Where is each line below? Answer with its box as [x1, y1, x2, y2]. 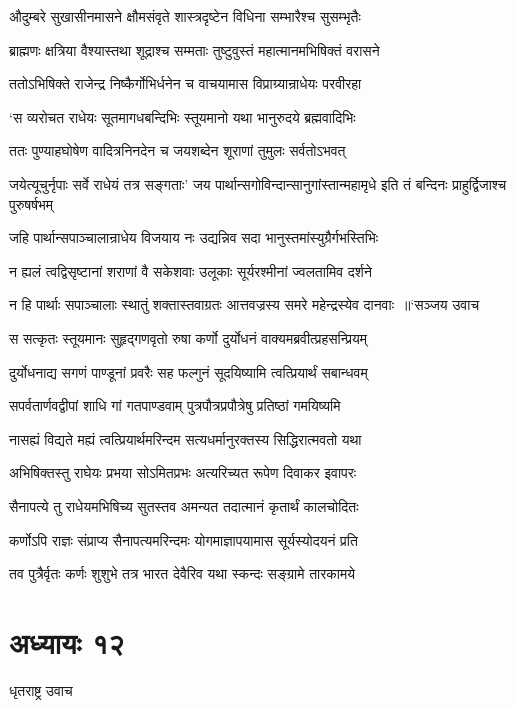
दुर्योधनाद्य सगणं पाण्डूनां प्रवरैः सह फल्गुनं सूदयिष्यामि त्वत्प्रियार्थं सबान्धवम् [9, 361, 368, 382]
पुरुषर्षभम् [9, 193, 54, 214]
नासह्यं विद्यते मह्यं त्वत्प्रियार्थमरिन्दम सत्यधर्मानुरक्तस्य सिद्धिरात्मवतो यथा [9, 428, 362, 449]
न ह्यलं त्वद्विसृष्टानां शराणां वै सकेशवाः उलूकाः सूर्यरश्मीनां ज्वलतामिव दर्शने [9, 260, 372, 281]
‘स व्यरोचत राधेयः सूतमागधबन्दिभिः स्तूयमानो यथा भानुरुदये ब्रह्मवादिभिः [9, 106, 356, 127]
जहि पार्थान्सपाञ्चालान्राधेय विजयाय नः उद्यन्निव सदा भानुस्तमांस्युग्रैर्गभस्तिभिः [9, 227, 379, 248]
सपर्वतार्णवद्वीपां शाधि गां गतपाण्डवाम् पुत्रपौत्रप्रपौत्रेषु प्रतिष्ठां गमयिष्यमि [9, 395, 341, 416]
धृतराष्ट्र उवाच [9, 679, 73, 700]
